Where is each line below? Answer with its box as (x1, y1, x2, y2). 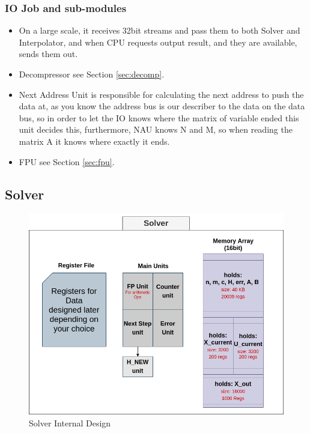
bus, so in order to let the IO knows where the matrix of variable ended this (19, 111, 299, 124)
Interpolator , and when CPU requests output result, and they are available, (19, 35, 297, 48)
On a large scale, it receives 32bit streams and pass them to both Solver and (19, 24, 300, 37)
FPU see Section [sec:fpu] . (19, 155, 115, 168)
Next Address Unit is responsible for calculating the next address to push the (19, 88, 304, 100)
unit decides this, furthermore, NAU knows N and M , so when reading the (19, 123, 293, 136)
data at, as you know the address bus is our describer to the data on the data (19, 100, 305, 112)
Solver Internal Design (29, 416, 111, 429)
